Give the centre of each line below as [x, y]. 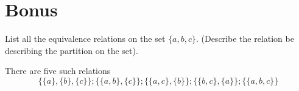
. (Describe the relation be [245, 39]
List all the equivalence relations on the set [85, 39]
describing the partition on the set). [72, 50]
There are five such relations [58, 71]
